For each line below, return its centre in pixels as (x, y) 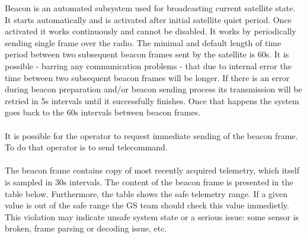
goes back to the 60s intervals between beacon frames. (103, 112)
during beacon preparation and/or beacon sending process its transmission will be (153, 89)
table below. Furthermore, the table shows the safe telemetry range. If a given (146, 193)
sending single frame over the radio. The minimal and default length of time (143, 42)
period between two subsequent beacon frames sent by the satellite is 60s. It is (147, 54)
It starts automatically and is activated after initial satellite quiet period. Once (148, 19)
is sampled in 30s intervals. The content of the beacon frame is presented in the (149, 181)
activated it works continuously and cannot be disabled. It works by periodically (151, 31)
